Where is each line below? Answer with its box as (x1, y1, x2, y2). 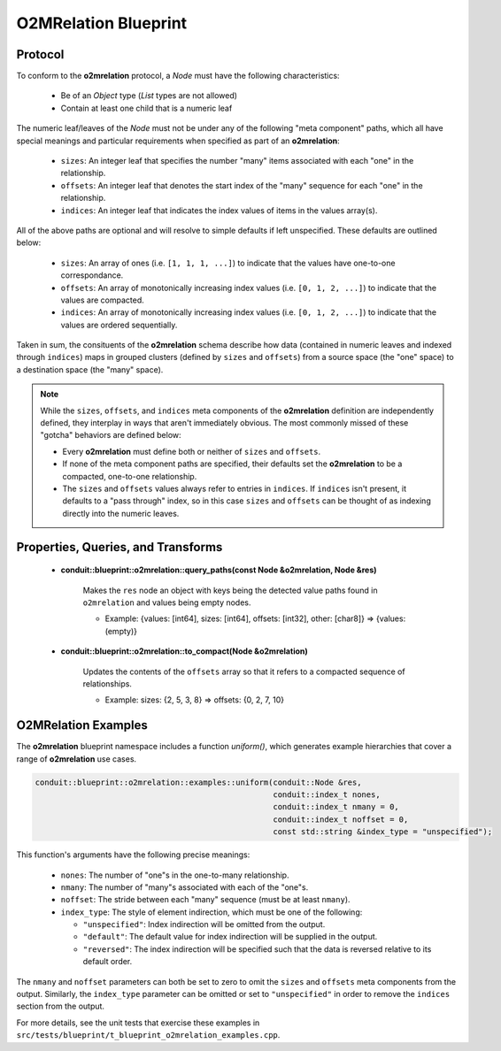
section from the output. (16, 1001, 105, 1012)
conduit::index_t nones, (273, 789, 381, 800)
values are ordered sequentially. (60, 319, 178, 330)
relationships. (82, 678, 133, 689)
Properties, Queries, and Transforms (16, 540, 223, 555)
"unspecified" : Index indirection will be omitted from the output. (82, 919, 326, 930)
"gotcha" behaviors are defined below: (40, 430, 181, 441)
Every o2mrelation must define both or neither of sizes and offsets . (62, 446, 321, 456)
